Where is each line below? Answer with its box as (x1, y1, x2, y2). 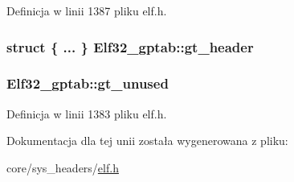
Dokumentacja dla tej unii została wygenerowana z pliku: (6, 132, 288, 149)
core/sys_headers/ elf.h (6, 159, 119, 176)
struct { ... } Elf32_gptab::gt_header (6, 36, 254, 56)
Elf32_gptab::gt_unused (6, 73, 169, 93)
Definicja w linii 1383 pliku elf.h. (6, 105, 167, 122)
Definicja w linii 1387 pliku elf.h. (6, 2, 167, 19)
